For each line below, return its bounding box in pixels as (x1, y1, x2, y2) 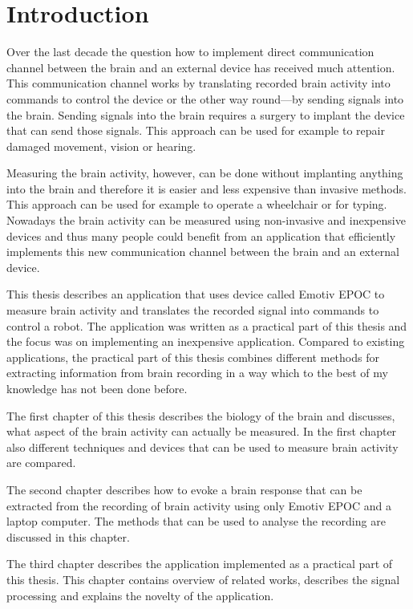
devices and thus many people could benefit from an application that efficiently (6, 227, 396, 244)
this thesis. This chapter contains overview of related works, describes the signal (6, 570, 400, 587)
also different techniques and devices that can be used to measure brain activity (6, 438, 399, 455)
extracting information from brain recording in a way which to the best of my (6, 364, 388, 381)
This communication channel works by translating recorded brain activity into (6, 75, 391, 91)
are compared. (6, 454, 76, 471)
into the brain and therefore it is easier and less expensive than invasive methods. (6, 180, 407, 197)
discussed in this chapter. (6, 528, 130, 545)
